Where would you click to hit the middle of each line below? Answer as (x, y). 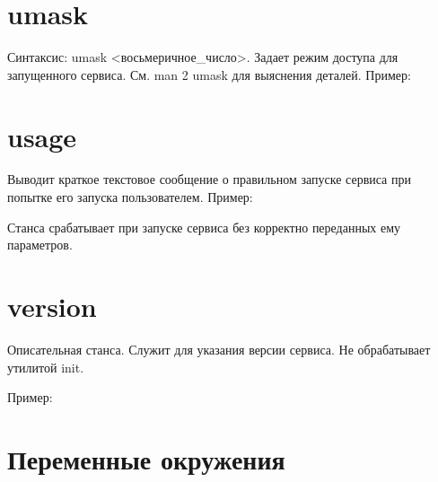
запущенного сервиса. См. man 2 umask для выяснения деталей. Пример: (209, 74)
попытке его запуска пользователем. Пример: (130, 197)
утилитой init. (46, 367)
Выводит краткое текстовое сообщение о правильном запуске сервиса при (209, 179)
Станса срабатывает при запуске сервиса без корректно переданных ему (204, 227)
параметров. (40, 245)
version (52, 306)
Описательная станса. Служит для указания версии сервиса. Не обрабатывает (219, 349)
